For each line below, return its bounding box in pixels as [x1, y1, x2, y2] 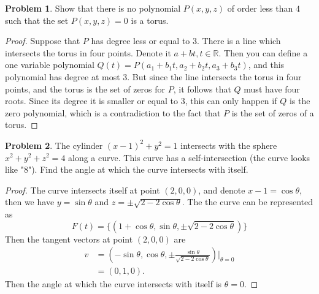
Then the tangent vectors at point [5, 232, 133, 245]
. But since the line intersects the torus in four [127, 70, 302, 83]
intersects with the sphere [180, 138, 277, 151]
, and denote [198, 183, 245, 196]
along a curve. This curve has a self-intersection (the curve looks [68, 151, 310, 164]
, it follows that [173, 82, 231, 95]
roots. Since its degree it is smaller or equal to [5, 94, 178, 107]
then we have [5, 195, 55, 208]
